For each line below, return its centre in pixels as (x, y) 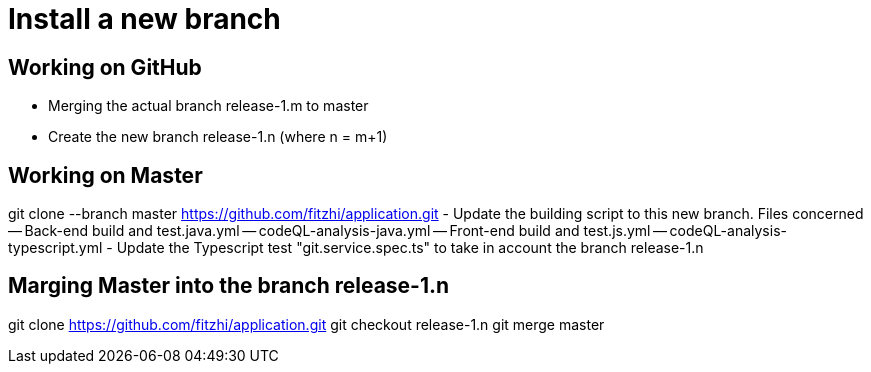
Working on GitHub (105, 67)
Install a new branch (144, 19)
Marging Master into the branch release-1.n (229, 286)
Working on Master (105, 175)
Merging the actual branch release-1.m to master (208, 106)
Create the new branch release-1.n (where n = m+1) (218, 137)
